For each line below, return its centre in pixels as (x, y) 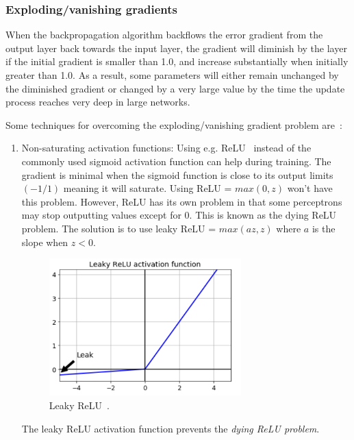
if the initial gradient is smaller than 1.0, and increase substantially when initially (177, 61)
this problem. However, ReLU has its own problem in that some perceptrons (182, 201)
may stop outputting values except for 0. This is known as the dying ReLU (179, 215)
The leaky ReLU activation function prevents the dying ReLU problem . (170, 428)
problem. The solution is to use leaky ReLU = (119, 228)
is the (324, 228)
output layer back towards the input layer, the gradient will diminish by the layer (176, 48)
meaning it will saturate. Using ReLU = (148, 188)
